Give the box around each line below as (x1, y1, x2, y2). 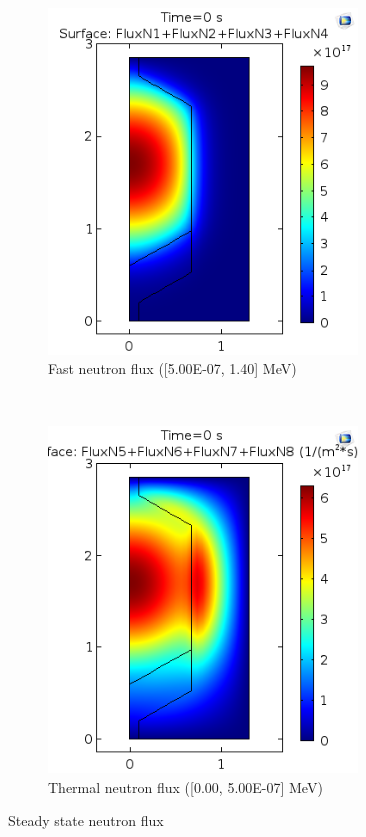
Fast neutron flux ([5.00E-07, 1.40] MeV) (48, 358, 297, 379)
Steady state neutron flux (8, 810, 164, 831)
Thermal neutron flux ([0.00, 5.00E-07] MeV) (48, 776, 323, 797)
